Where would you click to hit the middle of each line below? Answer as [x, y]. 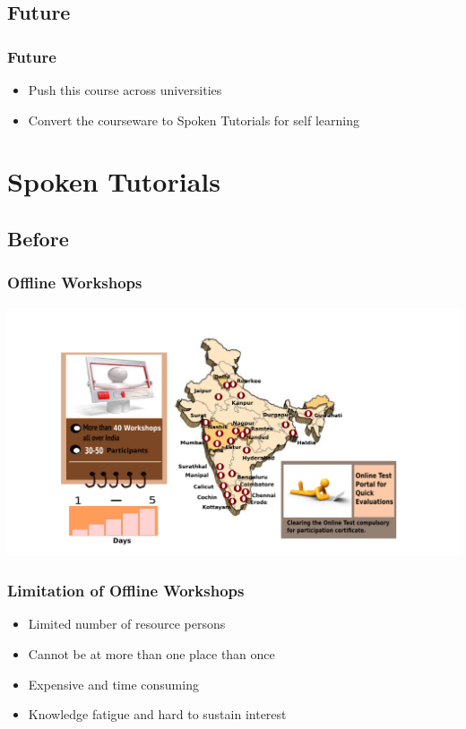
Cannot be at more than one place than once [151, 654]
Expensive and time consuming [113, 684]
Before [38, 238]
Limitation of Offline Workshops [126, 591]
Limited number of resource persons [127, 624]
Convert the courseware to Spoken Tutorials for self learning [194, 120]
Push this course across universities [125, 90]
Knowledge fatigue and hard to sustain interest [157, 714]
